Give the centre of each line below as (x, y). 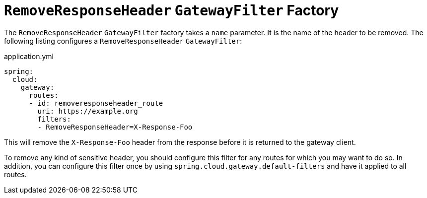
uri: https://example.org (88, 111)
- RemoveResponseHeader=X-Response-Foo (115, 127)
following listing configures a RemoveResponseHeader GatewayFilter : (123, 41)
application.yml (29, 56)
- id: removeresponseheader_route (96, 103)
